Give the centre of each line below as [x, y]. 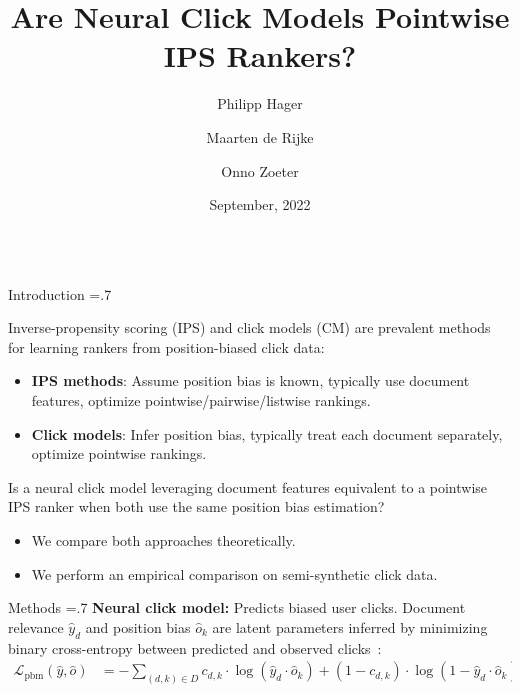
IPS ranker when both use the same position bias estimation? [196, 506]
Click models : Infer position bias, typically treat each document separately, [267, 433]
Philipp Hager [260, 103]
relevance [36, 626]
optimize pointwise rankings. [119, 453]
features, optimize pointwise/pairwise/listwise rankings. [201, 400]
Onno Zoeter [260, 170]
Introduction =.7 [60, 293]
